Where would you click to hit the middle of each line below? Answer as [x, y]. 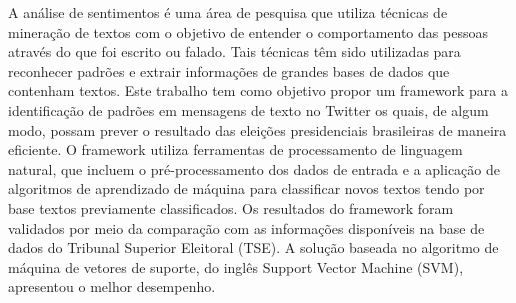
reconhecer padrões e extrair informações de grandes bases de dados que [229, 70]
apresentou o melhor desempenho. [112, 286]
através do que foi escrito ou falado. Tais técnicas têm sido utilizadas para [234, 51]
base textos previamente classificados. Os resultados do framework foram [231, 207]
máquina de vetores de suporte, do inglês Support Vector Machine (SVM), [236, 266]
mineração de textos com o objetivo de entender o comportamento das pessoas [248, 31]
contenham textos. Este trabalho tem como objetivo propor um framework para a [258, 90]
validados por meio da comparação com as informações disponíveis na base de [246, 227]
